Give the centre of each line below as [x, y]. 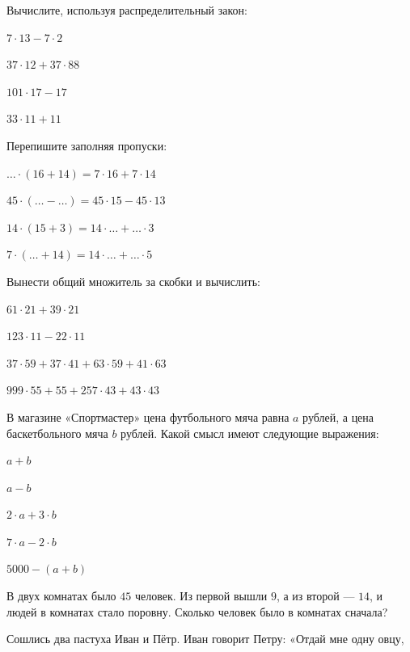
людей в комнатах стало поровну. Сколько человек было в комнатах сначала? [197, 611]
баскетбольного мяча [57, 433]
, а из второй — [315, 596]
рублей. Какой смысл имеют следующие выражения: [250, 433]
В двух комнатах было [61, 596]
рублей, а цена [338, 416]
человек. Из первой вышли [201, 596]
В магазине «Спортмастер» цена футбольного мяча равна [148, 416]
